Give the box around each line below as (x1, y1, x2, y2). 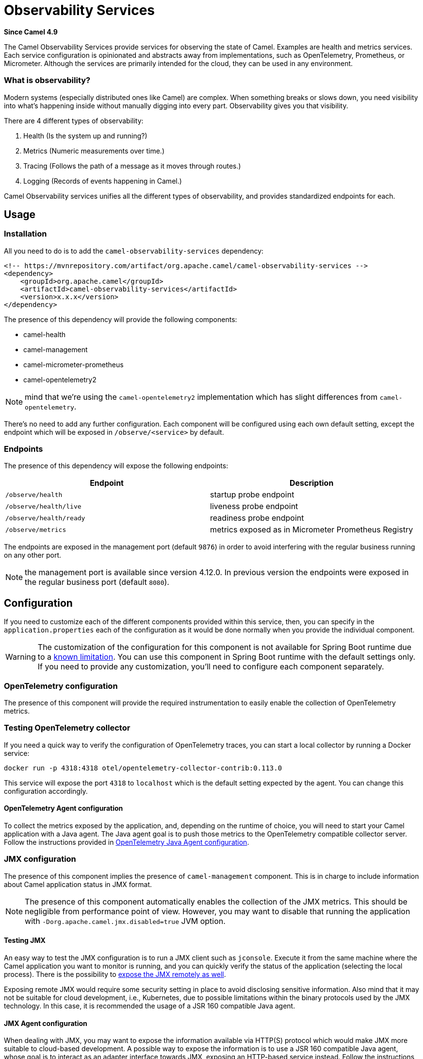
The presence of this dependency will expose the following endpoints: (4, 461, 228, 470)
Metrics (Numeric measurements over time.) (23, 146, 164, 155)
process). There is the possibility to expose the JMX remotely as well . (4, 970, 226, 978)
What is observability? (4, 75, 91, 85)
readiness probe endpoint (210, 513, 304, 523)
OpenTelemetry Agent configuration (4, 804, 123, 813)
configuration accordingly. (4, 786, 88, 795)
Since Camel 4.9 (4, 27, 58, 36)
